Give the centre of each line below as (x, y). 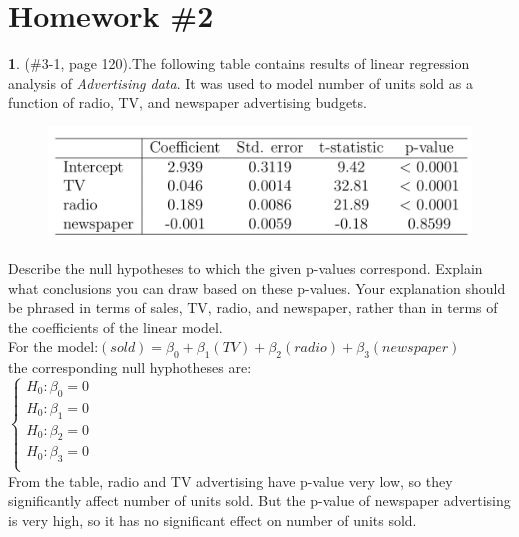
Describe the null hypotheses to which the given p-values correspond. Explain (245, 267)
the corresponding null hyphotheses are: (130, 367)
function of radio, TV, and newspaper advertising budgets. (187, 102)
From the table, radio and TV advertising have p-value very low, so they (230, 480)
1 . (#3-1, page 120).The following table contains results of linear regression (239, 63)
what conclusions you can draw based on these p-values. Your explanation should (257, 287)
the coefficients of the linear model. (115, 326)
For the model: (53, 346)
